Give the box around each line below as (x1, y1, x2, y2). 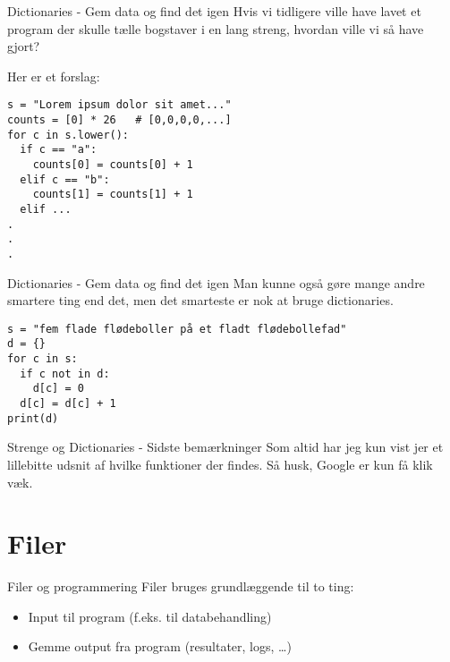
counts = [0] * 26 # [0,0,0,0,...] (7, 114, 232, 127)
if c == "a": (20, 143, 98, 157)
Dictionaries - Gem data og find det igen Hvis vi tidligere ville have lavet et (7, 2, 421, 20)
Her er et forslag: (7, 66, 100, 85)
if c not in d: (20, 367, 110, 380)
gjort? (7, 37, 40, 55)
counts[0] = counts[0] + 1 (32, 158, 193, 171)
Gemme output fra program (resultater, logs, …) (28, 637, 292, 656)
